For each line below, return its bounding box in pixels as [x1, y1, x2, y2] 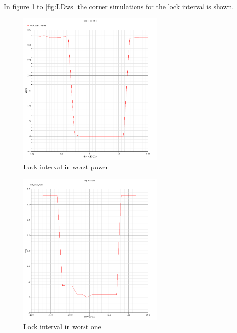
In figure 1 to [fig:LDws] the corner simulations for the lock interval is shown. [4, 1, 234, 11]
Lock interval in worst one [23, 321, 101, 332]
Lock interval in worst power [23, 162, 108, 172]
